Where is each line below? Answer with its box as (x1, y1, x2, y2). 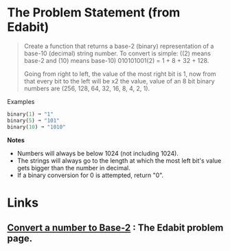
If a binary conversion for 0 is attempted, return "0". (16, 171, 164, 179)
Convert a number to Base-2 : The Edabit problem (7, 222, 224, 234)
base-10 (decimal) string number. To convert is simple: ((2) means (23, 49, 211, 57)
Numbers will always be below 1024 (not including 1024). (16, 149, 179, 157)
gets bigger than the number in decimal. (16, 163, 130, 172)
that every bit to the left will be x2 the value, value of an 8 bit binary (23, 77, 215, 85)
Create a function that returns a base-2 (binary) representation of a (23, 42, 214, 50)
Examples (7, 97, 35, 105)
